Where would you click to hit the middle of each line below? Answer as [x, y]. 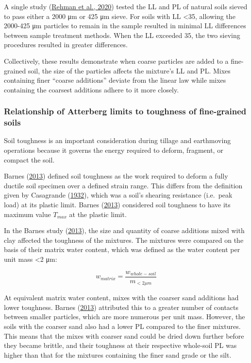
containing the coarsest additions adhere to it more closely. [92, 89]
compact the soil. [29, 159]
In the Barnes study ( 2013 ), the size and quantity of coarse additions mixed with [124, 230]
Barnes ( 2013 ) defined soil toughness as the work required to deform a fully [116, 176]
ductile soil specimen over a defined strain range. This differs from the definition [123, 185]
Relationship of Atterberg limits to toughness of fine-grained [125, 111]
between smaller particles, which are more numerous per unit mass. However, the [125, 317]
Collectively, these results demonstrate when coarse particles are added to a [116, 61]
